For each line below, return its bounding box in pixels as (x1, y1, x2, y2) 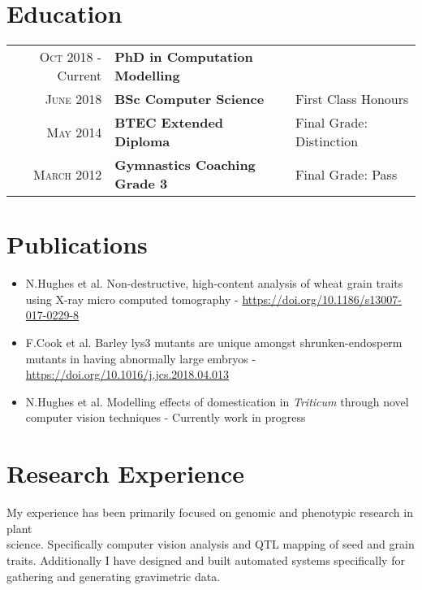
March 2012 (32, 164, 102, 184)
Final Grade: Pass (295, 164, 398, 184)
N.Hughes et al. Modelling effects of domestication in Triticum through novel (25, 393, 409, 410)
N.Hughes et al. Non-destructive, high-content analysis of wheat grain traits (25, 275, 403, 292)
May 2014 (46, 122, 102, 141)
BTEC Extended (114, 113, 224, 132)
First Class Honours (295, 89, 409, 109)
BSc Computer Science (114, 89, 265, 109)
